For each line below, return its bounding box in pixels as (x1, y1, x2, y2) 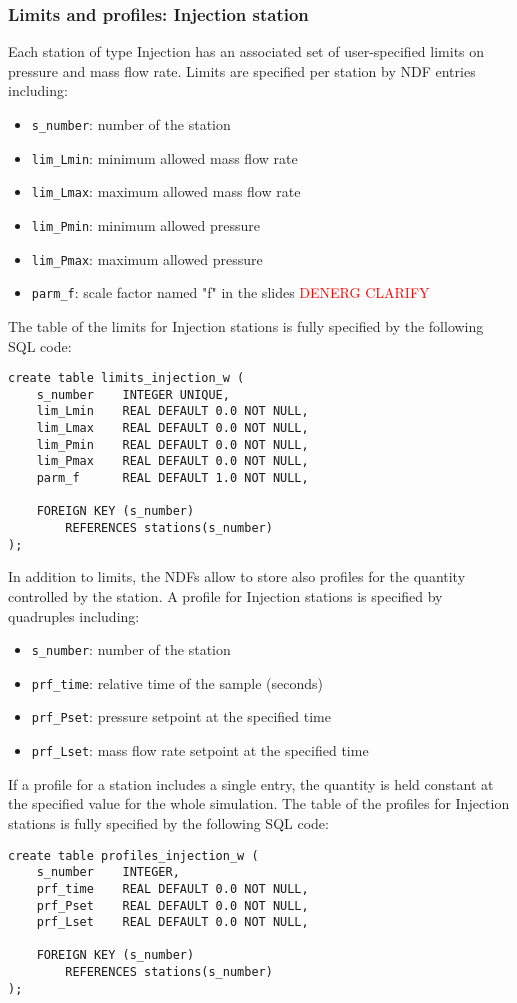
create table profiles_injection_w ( (8, 848, 259, 863)
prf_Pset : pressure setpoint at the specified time (31, 706, 331, 727)
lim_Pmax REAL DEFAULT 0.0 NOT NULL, (36, 454, 309, 469)
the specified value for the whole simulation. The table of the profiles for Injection (8, 793, 510, 814)
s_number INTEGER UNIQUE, (36, 387, 230, 402)
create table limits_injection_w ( (8, 371, 245, 386)
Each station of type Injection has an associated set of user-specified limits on (8, 41, 485, 62)
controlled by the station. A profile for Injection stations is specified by (8, 585, 443, 606)
